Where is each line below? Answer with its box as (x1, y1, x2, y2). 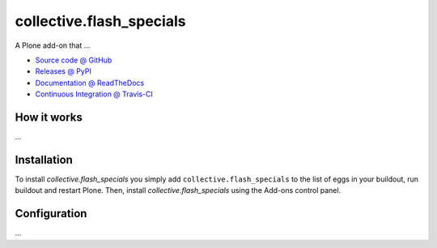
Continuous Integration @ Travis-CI (35, 89, 154, 99)
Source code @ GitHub (35, 55, 112, 65)
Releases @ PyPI (35, 66, 92, 76)
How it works (15, 110, 83, 124)
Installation (15, 152, 73, 166)
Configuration (15, 207, 87, 220)
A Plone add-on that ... (15, 41, 91, 50)
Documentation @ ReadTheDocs (35, 78, 145, 88)
